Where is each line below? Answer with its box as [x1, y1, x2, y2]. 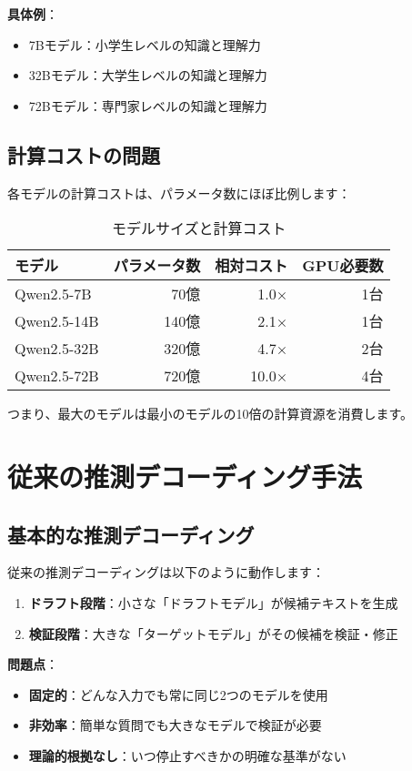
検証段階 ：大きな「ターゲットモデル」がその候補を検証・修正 [28, 624, 398, 643]
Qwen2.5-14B [15, 309, 99, 331]
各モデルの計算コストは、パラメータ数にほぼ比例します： [7, 183, 351, 202]
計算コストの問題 [7, 140, 160, 168]
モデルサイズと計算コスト [111, 218, 286, 239]
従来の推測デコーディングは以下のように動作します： [7, 563, 326, 582]
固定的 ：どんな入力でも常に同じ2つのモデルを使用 [28, 685, 328, 704]
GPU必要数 [302, 255, 384, 277]
